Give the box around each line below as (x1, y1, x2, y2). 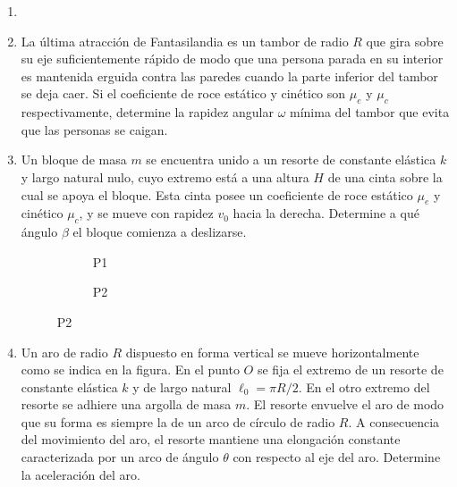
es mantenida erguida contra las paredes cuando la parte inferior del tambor (21, 66, 438, 85)
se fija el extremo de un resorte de (257, 360, 444, 379)
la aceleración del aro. (21, 465, 140, 483)
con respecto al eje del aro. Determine (233, 448, 441, 466)
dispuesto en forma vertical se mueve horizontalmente (125, 342, 419, 361)
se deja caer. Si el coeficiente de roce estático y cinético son (21, 84, 346, 103)
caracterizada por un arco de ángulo (21, 448, 219, 466)
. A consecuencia (348, 412, 440, 431)
